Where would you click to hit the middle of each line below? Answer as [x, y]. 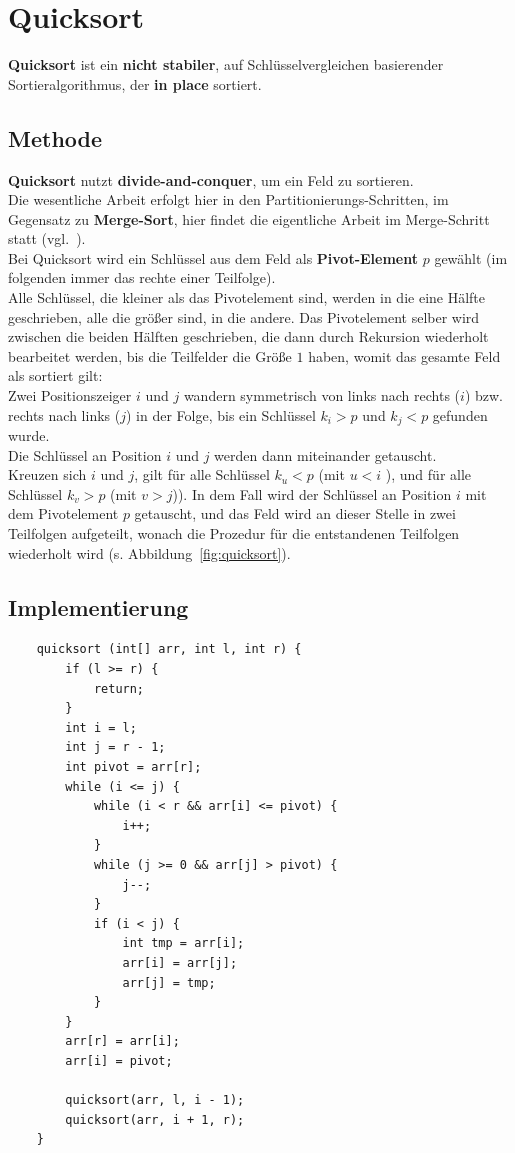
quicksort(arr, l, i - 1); [155, 1100]
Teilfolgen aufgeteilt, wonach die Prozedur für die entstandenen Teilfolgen [234, 533]
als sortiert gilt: [55, 375]
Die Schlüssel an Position [85, 454]
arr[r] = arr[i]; [122, 1041]
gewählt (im [471, 257]
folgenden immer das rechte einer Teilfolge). [142, 277]
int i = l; [101, 727]
